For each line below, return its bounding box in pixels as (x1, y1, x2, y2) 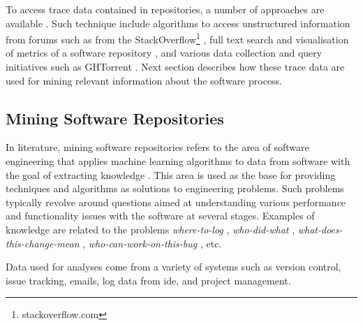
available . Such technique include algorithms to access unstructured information (6, 15, 350, 30)
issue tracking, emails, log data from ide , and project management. (6, 273, 291, 287)
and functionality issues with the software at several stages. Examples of (6, 208, 315, 223)
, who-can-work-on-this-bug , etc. (82, 236, 222, 250)
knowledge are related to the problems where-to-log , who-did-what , (6, 222, 295, 236)
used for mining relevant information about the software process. (6, 73, 283, 87)
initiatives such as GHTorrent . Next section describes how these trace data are (6, 59, 345, 74)
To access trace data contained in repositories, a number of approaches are (6, 2, 325, 16)
